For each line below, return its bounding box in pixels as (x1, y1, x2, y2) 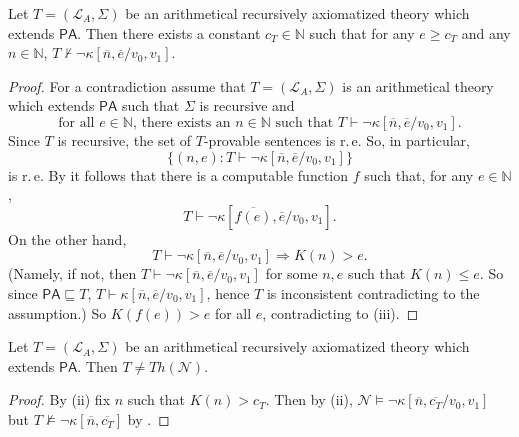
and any (461, 22, 511, 43)
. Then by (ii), (265, 389, 353, 410)
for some (265, 263, 318, 284)
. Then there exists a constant (77, 22, 261, 43)
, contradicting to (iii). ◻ (262, 302, 419, 323)
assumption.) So (8, 302, 107, 323)
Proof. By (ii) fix (8, 389, 111, 410)
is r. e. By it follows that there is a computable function (8, 164, 348, 185)
